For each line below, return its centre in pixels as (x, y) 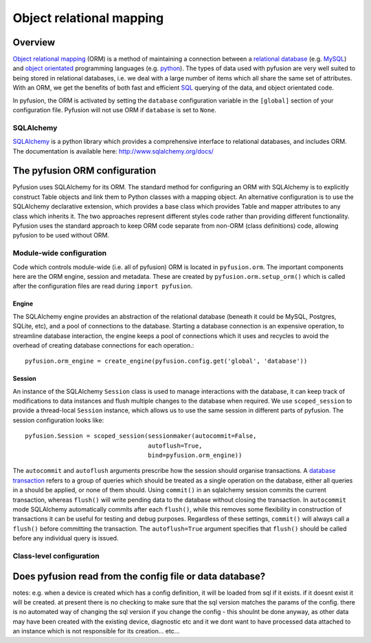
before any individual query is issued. (66, 538)
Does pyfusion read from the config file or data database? (139, 576)
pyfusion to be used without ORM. (61, 235)
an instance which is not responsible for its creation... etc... (96, 631)
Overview (34, 42)
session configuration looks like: (58, 420)
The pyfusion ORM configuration (85, 171)
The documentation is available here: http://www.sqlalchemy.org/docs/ (113, 151)
